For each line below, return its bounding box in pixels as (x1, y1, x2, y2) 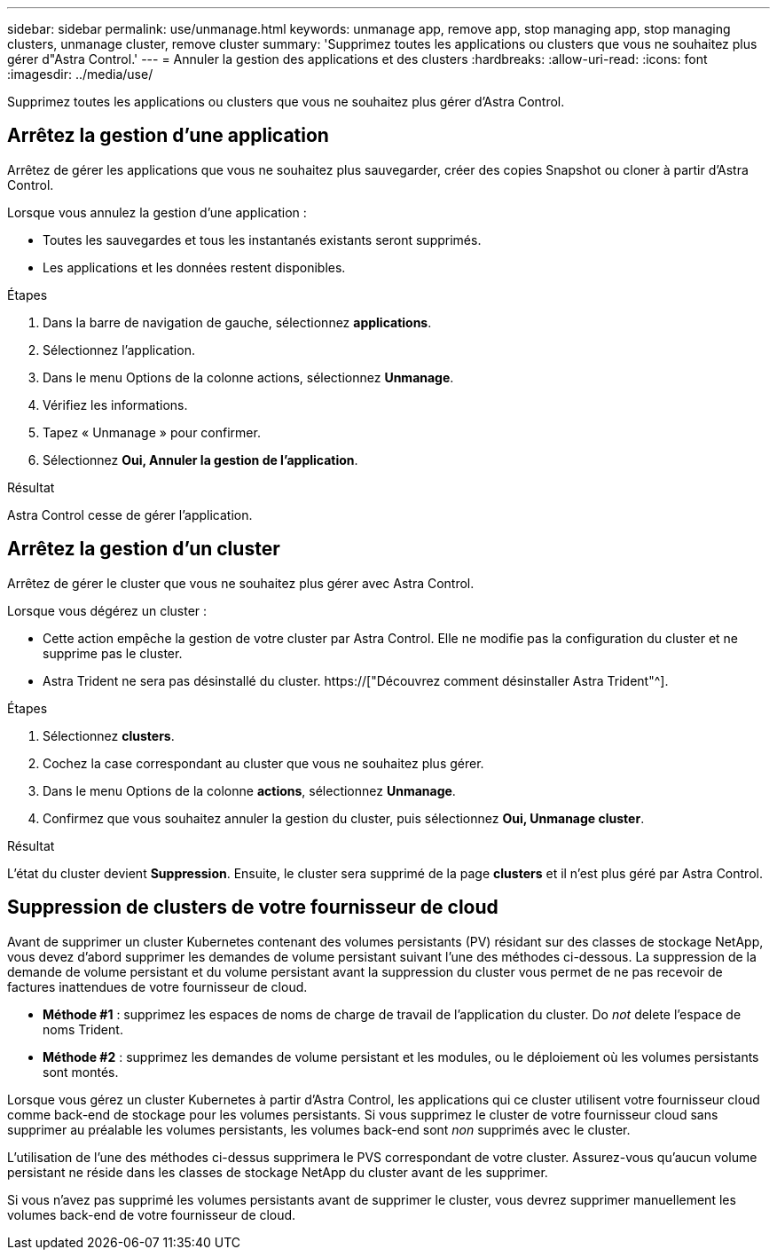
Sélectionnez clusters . (43, 727, 175, 743)
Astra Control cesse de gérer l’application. (7, 507, 253, 522)
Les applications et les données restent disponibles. (43, 259, 346, 275)
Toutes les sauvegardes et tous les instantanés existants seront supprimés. (43, 232, 482, 247)
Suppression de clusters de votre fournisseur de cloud (7, 896, 498, 919)
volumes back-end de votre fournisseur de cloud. (7, 1206, 296, 1222)
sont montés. (43, 1064, 119, 1080)
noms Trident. (43, 1021, 123, 1037)
